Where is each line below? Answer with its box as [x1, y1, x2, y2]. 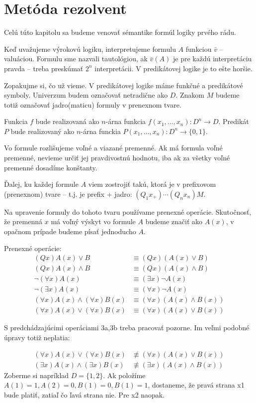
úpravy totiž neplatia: [4, 332, 70, 342]
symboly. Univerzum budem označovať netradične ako [4, 90, 168, 100]
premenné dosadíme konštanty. [4, 162, 97, 172]
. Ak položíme [103, 370, 146, 380]
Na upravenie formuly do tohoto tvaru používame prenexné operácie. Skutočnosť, [4, 206, 252, 217]
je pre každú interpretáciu [172, 53, 252, 64]
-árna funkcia [105, 116, 146, 127]
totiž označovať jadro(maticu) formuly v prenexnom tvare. [4, 99, 181, 110]
